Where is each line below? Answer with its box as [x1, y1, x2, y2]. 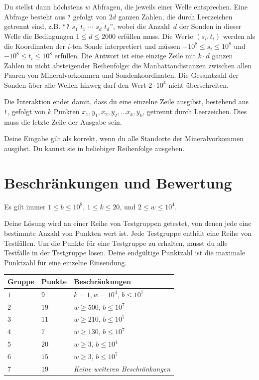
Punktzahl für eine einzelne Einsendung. [4, 257, 127, 267]
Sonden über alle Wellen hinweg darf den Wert [4, 79, 146, 90]
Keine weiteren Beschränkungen [74, 363, 171, 374]
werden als [223, 30, 255, 41]
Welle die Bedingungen [4, 30, 74, 41]
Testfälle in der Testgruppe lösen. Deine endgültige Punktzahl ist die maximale [4, 247, 246, 258]
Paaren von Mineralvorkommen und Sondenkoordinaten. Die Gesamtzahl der [4, 70, 239, 80]
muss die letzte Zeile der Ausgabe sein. [4, 116, 122, 127]
